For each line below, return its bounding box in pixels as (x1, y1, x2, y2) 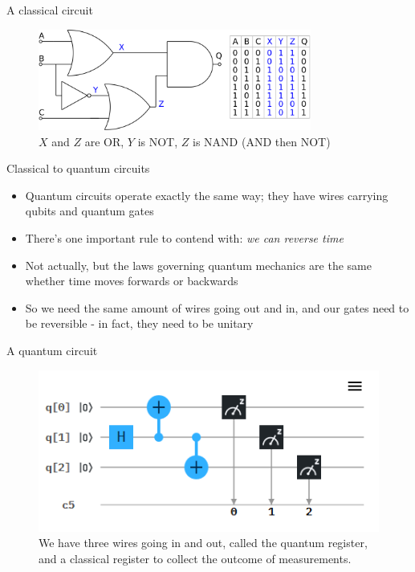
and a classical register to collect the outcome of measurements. (39, 550, 352, 566)
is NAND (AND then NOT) (193, 133, 331, 149)
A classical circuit (6, 2, 93, 18)
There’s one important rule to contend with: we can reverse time (25, 229, 344, 246)
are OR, (84, 133, 124, 149)
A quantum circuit (6, 341, 98, 358)
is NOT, (137, 133, 178, 149)
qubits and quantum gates (25, 202, 154, 219)
